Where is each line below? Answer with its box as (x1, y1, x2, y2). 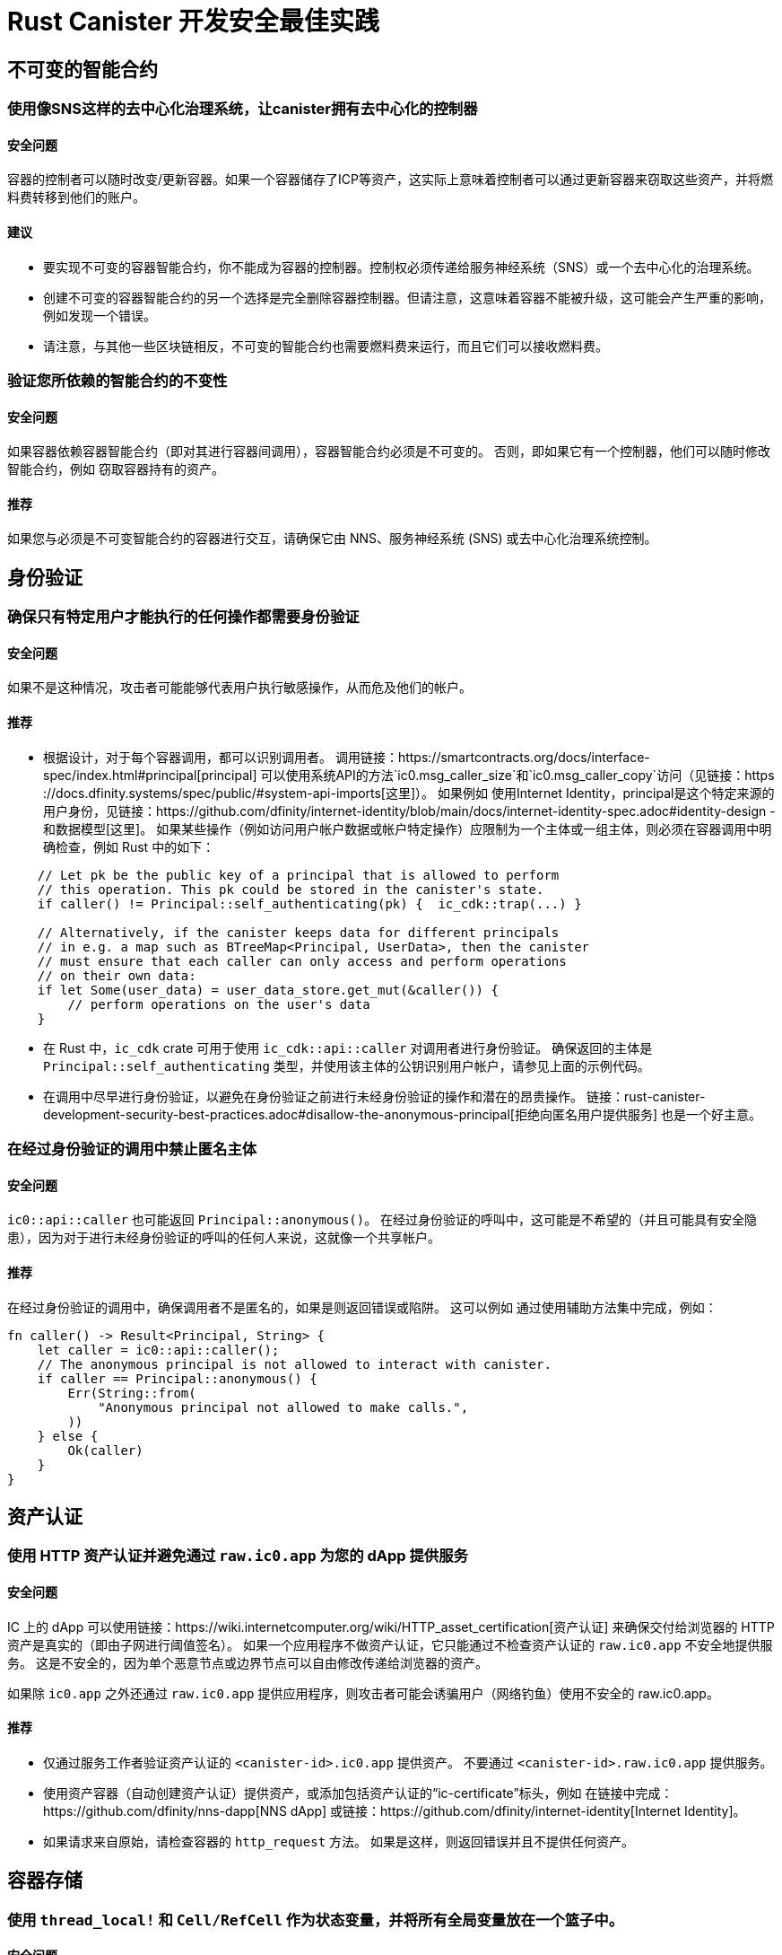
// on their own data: (37, 968, 196, 983)
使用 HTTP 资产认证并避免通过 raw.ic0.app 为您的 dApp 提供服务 (7, 1547, 468, 1565)
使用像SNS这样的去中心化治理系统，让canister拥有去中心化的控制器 (7, 100, 478, 118)
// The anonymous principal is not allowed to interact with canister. (37, 1356, 552, 1372)
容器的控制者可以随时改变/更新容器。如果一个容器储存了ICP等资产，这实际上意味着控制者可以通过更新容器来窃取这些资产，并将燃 (7, 171, 773, 188)
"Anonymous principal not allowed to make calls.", (98, 1399, 469, 1415)
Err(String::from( (67, 1385, 196, 1400)
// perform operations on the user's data (67, 996, 370, 1012)
